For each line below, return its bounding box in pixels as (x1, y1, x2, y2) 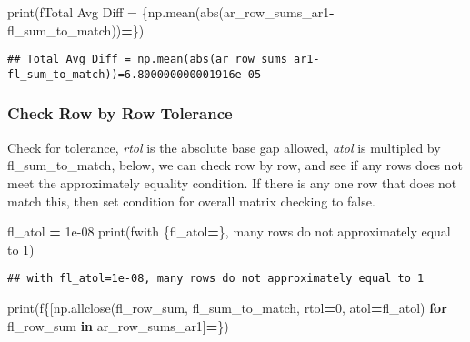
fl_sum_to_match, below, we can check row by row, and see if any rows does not (7, 156, 463, 175)
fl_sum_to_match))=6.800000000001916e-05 (7, 67, 262, 81)
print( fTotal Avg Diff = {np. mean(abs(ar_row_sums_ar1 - (7, 3, 335, 21)
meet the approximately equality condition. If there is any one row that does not (7, 173, 457, 192)
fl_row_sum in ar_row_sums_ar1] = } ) (7, 316, 229, 335)
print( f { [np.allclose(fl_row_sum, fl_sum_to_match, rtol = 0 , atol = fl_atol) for (7, 297, 447, 317)
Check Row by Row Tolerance (7, 102, 233, 125)
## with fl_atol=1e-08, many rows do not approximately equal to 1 (7, 272, 425, 286)
